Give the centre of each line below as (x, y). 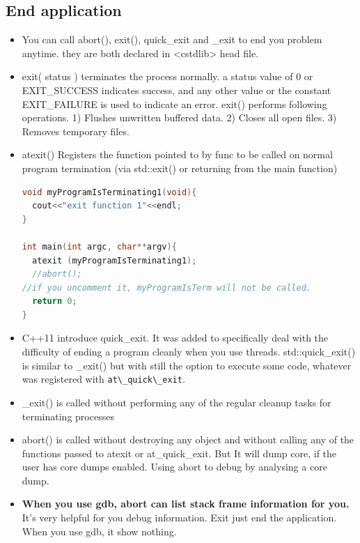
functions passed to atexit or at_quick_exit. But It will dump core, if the (179, 453)
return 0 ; (55, 301)
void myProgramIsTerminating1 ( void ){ (109, 192)
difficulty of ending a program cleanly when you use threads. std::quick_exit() (189, 352)
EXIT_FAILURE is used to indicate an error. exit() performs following (174, 104)
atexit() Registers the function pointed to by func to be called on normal (177, 154)
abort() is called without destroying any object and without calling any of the (188, 439)
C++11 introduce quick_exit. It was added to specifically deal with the (175, 338)
